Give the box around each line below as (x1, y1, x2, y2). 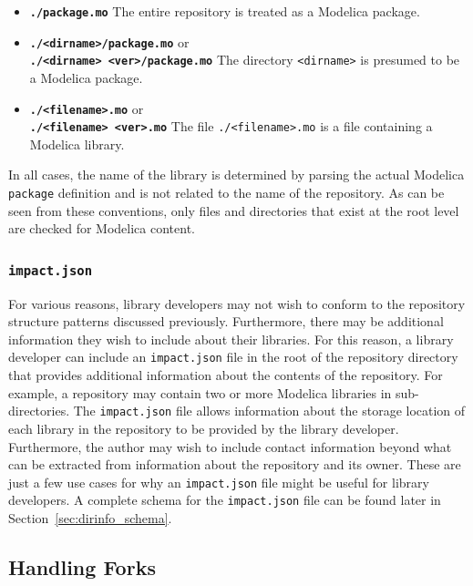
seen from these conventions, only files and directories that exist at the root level (8, 200, 459, 220)
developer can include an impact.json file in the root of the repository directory (8, 347, 458, 366)
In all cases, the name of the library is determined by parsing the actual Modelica (8, 165, 465, 184)
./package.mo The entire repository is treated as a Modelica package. (29, 2, 420, 20)
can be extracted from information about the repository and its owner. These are (8, 455, 461, 474)
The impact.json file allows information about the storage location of (73, 401, 466, 420)
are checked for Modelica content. (8, 219, 196, 238)
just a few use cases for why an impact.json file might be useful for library (8, 472, 429, 491)
